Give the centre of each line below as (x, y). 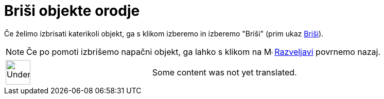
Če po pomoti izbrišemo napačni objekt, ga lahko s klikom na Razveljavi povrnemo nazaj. (204, 52)
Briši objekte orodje (72, 11)
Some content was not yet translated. (224, 72)
